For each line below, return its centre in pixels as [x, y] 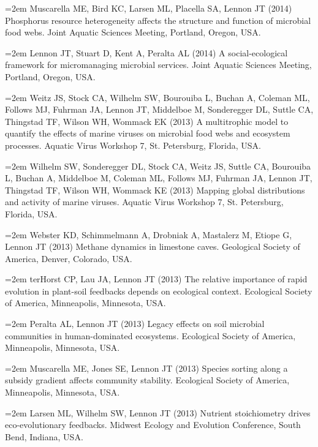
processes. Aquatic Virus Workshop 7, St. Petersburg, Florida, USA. [133, 145]
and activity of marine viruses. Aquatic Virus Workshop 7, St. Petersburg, [144, 202]
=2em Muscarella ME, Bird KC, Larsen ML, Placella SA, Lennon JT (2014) [149, 8]
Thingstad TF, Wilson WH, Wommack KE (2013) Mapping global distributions [155, 190]
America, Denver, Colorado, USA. [69, 258]
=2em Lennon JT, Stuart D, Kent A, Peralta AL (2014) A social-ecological [146, 52]
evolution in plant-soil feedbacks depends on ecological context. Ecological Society [159, 291]
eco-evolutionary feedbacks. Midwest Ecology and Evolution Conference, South [153, 425]
